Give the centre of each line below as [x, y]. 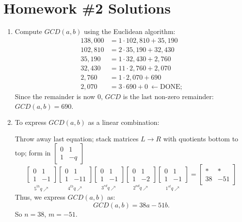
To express [31, 122]
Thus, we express [40, 197]
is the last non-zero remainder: [168, 96]
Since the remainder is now [55, 96]
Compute [28, 31]
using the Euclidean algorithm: [129, 31]
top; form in [33, 153]
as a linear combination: [124, 122]
